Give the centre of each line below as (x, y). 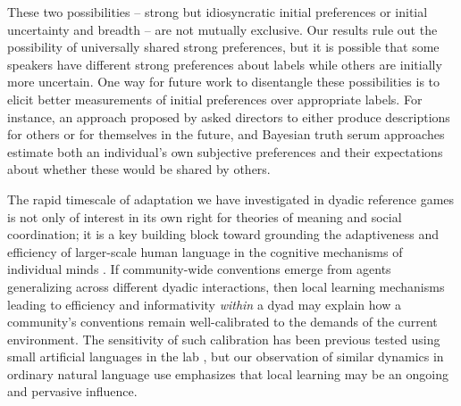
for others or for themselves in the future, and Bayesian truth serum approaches (226, 134)
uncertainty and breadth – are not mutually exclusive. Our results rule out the (222, 29)
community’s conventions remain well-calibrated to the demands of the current (222, 322)
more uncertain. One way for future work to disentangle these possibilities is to (224, 82)
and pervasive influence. (72, 391)
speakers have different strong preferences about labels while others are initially (225, 64)
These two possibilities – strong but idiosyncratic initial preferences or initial (218, 12)
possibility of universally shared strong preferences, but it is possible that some (223, 47)
